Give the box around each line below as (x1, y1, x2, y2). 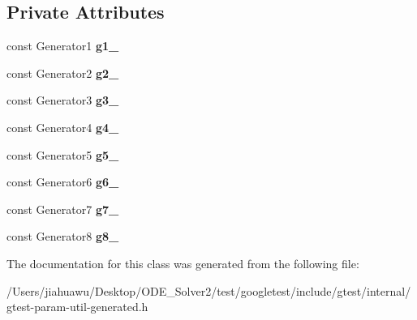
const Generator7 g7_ (6, 200, 119, 217)
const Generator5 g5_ (6, 146, 119, 163)
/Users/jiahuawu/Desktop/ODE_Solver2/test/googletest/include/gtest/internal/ (6, 282, 411, 299)
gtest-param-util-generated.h (6, 298, 148, 315)
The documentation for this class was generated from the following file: (6, 254, 359, 271)
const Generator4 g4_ (6, 118, 119, 135)
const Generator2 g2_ (6, 64, 119, 81)
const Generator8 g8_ (6, 228, 119, 245)
